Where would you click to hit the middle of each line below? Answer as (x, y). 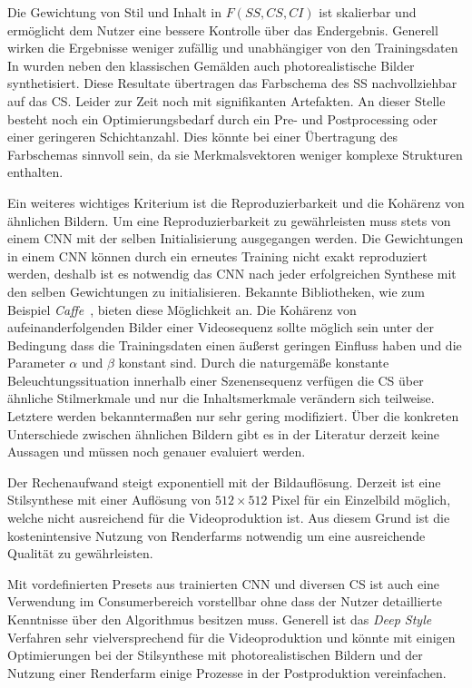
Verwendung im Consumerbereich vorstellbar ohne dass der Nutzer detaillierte (225, 601)
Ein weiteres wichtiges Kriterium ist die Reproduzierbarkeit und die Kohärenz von (236, 202)
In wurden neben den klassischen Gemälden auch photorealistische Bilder (211, 65)
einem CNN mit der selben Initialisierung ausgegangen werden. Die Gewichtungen (236, 238)
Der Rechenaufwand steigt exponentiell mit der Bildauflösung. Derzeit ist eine (224, 482)
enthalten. (35, 172)
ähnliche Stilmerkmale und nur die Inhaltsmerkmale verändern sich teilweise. (221, 398)
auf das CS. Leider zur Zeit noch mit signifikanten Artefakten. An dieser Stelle (226, 100)
